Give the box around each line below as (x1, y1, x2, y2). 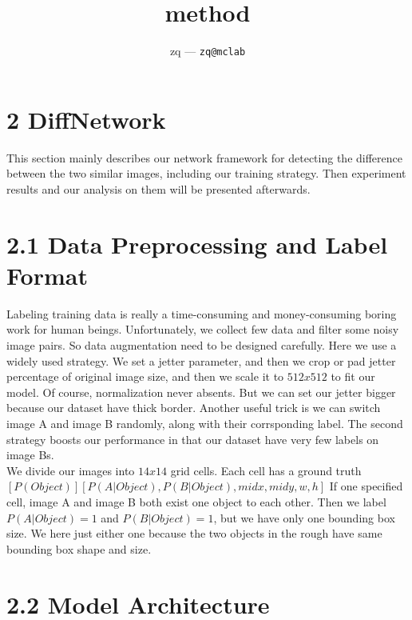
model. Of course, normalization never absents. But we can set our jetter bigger (6, 383, 396, 400)
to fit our (331, 368, 375, 385)
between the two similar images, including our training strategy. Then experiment (6, 165, 406, 182)
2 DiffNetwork (6, 102, 166, 135)
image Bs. (6, 446, 54, 463)
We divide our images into (6, 462, 135, 478)
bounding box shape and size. (6, 540, 152, 557)
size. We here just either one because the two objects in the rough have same (6, 525, 382, 542)
